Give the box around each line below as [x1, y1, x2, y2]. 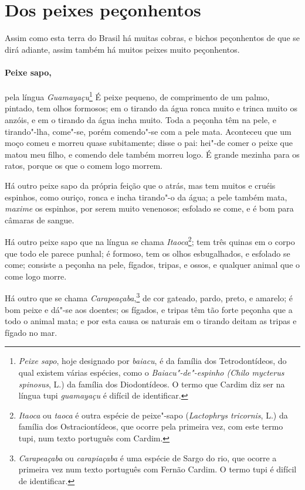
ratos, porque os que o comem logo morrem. [5, 159, 162, 172]
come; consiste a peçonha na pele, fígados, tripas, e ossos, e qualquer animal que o [5, 258, 300, 271]
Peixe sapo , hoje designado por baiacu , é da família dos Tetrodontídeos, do [18, 355, 287, 367]
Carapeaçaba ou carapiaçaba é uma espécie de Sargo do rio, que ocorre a [18, 451, 277, 464]
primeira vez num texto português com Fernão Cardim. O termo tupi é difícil [18, 463, 297, 475]
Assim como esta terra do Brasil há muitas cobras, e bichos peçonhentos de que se [5, 32, 300, 44]
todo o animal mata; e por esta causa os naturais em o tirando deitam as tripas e [5, 315, 297, 327]
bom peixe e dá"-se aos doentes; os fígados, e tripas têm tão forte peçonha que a [5, 303, 293, 315]
